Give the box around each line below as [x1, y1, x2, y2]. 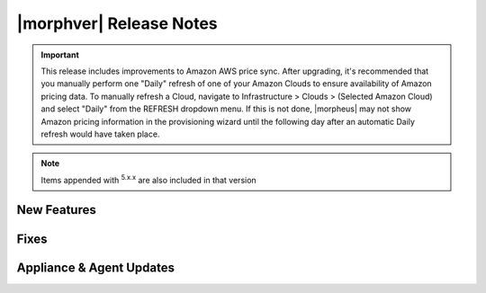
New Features [16, 202, 96, 218]
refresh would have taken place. [40, 129, 160, 139]
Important [40, 49, 80, 60]
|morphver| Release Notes [16, 13, 218, 33]
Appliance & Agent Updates [16, 260, 175, 275]
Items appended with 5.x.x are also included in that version [40, 173, 256, 185]
